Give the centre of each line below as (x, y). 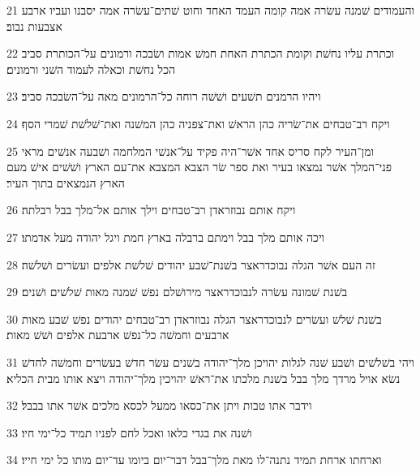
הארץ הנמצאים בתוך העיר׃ (66, 182)
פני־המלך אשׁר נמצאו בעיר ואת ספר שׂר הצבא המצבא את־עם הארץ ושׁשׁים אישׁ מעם (199, 167)
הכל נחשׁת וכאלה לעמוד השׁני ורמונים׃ (91, 69)
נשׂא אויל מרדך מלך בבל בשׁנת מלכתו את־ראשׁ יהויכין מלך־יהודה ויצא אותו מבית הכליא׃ (204, 378)
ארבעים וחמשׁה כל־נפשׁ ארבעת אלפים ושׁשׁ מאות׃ (118, 335)
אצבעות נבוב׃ (34, 26)
